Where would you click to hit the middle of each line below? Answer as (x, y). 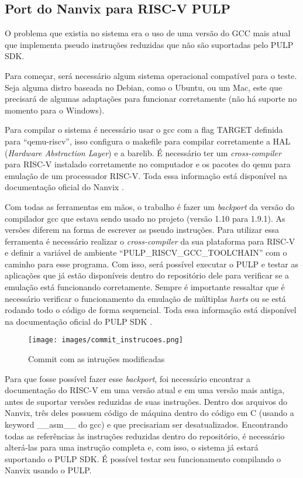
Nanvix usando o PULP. (48, 470)
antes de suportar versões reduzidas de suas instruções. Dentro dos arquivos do (146, 401)
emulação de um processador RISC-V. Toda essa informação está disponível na (146, 175)
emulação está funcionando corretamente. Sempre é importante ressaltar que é (145, 287)
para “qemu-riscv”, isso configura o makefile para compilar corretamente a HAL (148, 141)
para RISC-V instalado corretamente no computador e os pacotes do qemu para (148, 164)
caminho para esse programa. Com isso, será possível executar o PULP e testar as (151, 264)
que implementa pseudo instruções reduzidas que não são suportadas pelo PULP (149, 44)
